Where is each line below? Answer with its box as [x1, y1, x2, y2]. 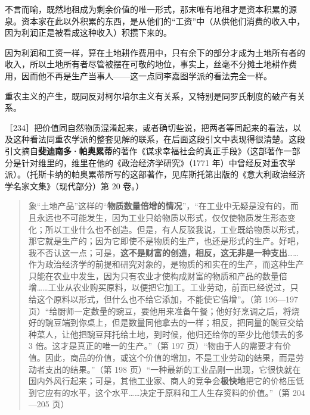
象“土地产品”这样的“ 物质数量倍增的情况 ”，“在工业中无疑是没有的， [28, 199, 290, 212]
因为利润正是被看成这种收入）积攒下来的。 [5, 26, 172, 39]
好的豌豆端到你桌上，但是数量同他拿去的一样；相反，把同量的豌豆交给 [28, 316, 304, 329]
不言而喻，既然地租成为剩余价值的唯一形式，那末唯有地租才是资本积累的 [5, 3, 289, 15]
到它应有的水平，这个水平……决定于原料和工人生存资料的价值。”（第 [28, 386, 290, 398]
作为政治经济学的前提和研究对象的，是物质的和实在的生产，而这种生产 [28, 258, 304, 270]
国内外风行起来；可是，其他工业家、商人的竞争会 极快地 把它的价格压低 [28, 375, 304, 387]
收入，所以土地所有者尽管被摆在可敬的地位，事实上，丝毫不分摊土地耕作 [5, 58, 289, 70]
